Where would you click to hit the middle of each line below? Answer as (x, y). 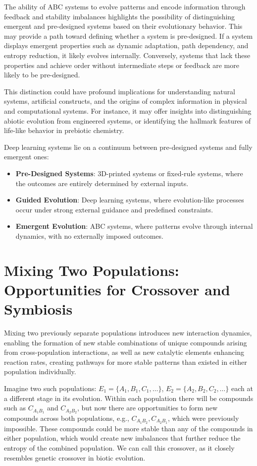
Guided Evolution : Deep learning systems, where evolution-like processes (130, 200)
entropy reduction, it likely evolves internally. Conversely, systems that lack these (127, 55)
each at (242, 388)
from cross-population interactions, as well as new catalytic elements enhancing (124, 352)
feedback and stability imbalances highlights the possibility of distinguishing (120, 16)
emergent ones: (26, 157)
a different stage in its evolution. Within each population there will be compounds (129, 398)
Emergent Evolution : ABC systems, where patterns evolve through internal (134, 226)
